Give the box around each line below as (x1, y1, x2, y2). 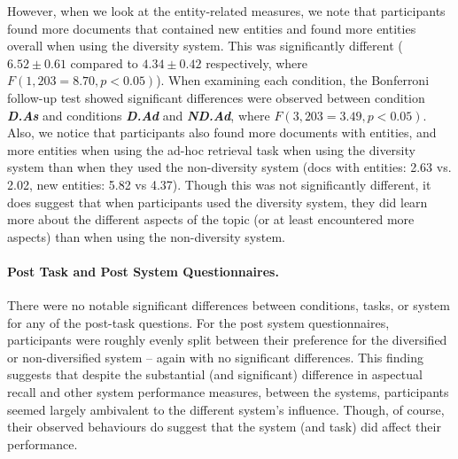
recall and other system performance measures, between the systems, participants (7, 383, 449, 401)
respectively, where (206, 53, 308, 72)
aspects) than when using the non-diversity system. (7, 227, 285, 245)
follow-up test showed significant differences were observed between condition (7, 88, 425, 106)
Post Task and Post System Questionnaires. (7, 261, 279, 280)
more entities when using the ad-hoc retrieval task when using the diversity (7, 140, 415, 159)
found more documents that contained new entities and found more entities (7, 19, 416, 37)
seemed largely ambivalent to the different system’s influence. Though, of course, (7, 400, 445, 418)
